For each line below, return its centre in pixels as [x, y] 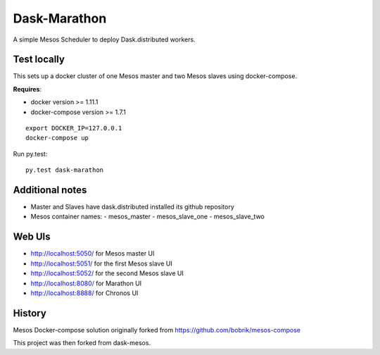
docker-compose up [57, 138]
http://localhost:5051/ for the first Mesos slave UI [101, 263]
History [30, 313]
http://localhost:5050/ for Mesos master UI [93, 254]
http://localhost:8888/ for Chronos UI [84, 293]
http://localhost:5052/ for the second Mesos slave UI [107, 273]
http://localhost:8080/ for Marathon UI [86, 283]
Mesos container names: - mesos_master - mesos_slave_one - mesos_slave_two [148, 217]
